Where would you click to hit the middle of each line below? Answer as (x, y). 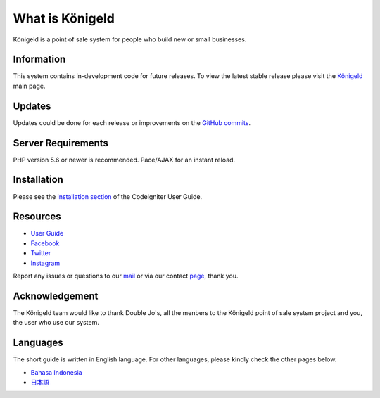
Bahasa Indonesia (56, 372)
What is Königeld (64, 18)
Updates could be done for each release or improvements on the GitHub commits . (132, 122)
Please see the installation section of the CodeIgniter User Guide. (108, 196)
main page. (29, 86)
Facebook (45, 243)
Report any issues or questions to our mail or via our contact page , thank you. (126, 276)
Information (39, 59)
